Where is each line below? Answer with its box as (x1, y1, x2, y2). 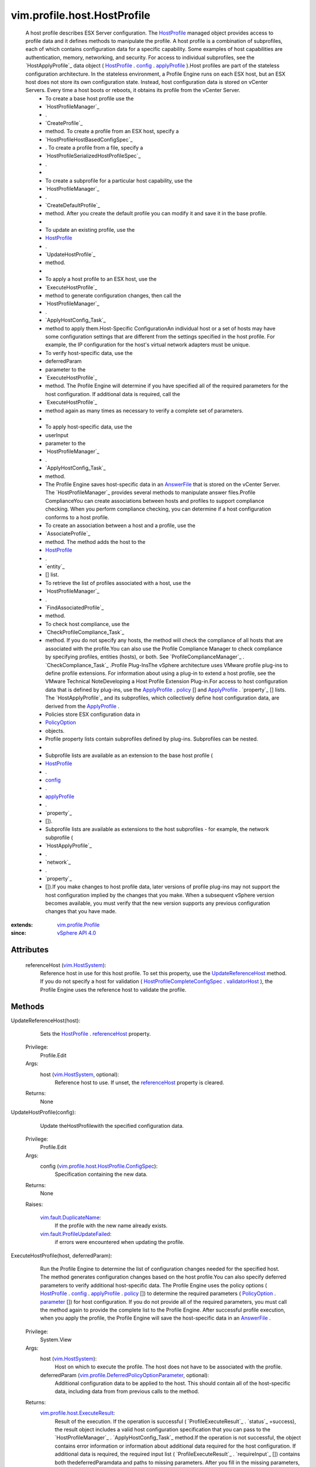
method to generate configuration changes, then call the (45, 292, 181, 299)
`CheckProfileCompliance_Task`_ (45, 628, 125, 636)
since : (11, 929, 26, 937)
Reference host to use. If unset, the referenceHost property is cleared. (54, 1079, 225, 1086)
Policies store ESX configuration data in (45, 711, 140, 718)
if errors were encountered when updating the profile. (54, 1239, 184, 1246)
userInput (45, 431, 68, 438)
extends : (11, 921, 33, 928)
